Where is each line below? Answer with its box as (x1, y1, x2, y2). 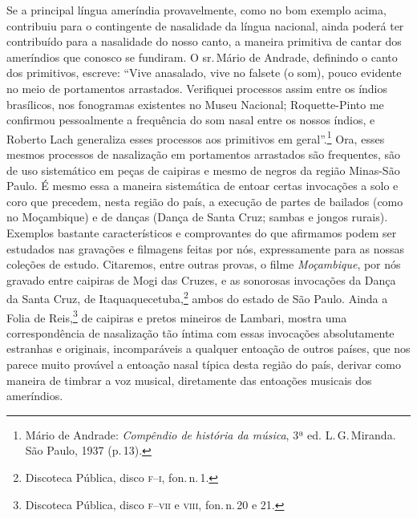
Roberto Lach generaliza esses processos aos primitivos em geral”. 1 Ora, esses (6, 127, 385, 147)
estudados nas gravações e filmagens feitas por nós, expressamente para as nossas (6, 240, 405, 257)
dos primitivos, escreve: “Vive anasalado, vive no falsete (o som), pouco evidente (6, 64, 402, 81)
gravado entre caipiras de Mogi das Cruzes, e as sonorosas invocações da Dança (6, 271, 396, 288)
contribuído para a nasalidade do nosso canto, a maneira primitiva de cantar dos (6, 33, 402, 50)
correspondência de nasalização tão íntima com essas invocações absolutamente (6, 324, 395, 341)
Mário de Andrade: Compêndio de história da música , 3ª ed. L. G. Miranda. (25, 426, 396, 443)
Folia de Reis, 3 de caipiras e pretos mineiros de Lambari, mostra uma (6, 306, 347, 326)
